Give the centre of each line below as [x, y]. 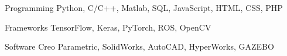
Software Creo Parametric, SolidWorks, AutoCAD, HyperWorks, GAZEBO [139, 46]
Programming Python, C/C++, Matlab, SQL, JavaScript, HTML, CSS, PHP [144, 8]
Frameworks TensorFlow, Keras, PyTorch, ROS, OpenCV [108, 27]
